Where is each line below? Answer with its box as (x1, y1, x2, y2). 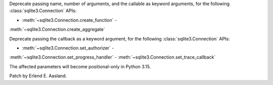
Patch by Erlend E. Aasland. (9, 73, 67, 79)
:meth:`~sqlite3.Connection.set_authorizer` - (22, 45, 114, 51)
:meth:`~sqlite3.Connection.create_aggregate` (9, 26, 106, 32)
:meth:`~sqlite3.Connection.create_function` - (22, 17, 117, 23)
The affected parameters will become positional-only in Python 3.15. (9, 63, 151, 69)
